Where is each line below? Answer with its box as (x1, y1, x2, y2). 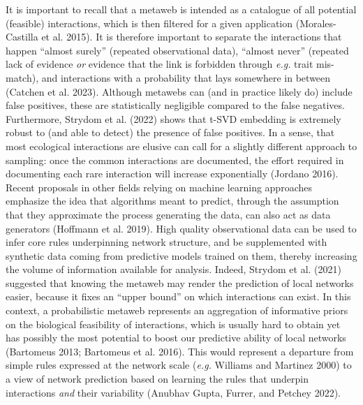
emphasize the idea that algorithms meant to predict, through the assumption (6, 193, 339, 208)
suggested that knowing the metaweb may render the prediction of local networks (6, 275, 354, 290)
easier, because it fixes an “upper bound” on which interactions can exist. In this (6, 289, 351, 304)
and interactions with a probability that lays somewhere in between (41, 70, 331, 84)
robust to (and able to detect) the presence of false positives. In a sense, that (6, 125, 335, 140)
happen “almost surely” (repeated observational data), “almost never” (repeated (6, 43, 349, 57)
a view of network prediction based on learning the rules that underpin (6, 371, 309, 386)
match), (6, 70, 39, 84)
